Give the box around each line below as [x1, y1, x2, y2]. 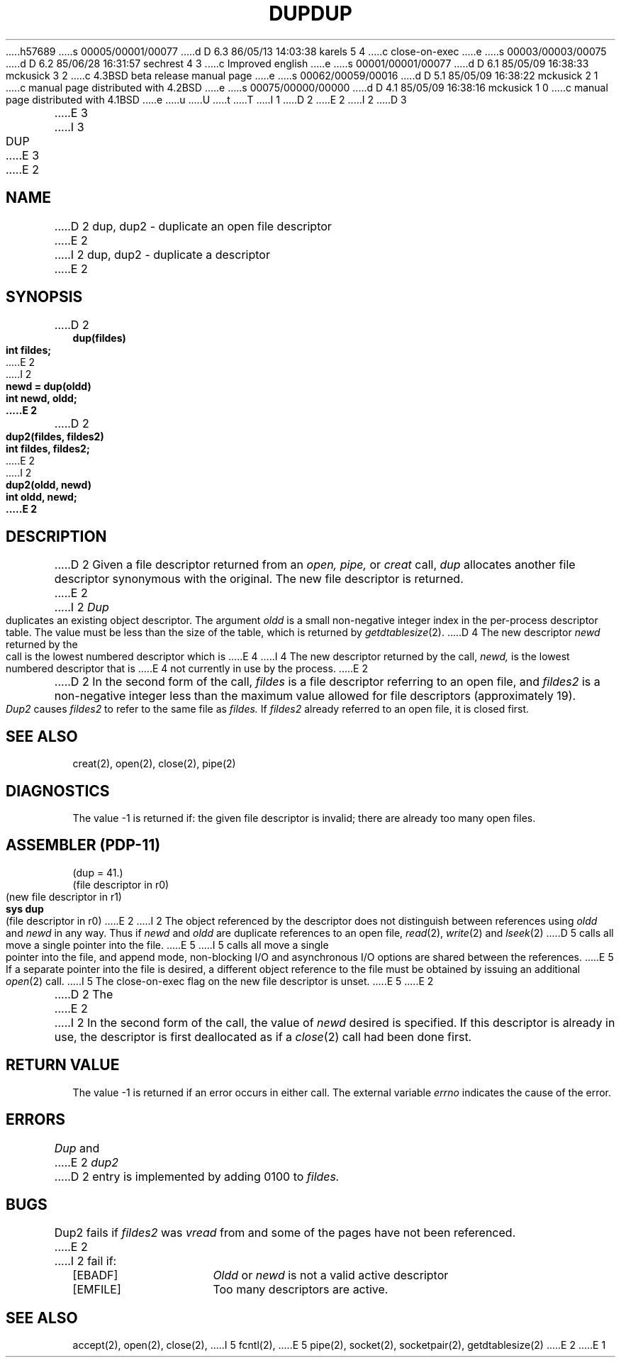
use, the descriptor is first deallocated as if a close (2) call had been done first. [54, 1029, 472, 1044]
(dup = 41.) [72, 866, 123, 879]
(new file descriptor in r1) [6, 890, 122, 903]
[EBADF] [72, 1268, 118, 1283]
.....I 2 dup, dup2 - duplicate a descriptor [54, 247, 270, 262]
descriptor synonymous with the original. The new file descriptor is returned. [54, 572, 464, 586]
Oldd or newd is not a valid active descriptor [213, 1268, 449, 1283]
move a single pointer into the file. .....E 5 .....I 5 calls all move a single [6, 938, 329, 951]
